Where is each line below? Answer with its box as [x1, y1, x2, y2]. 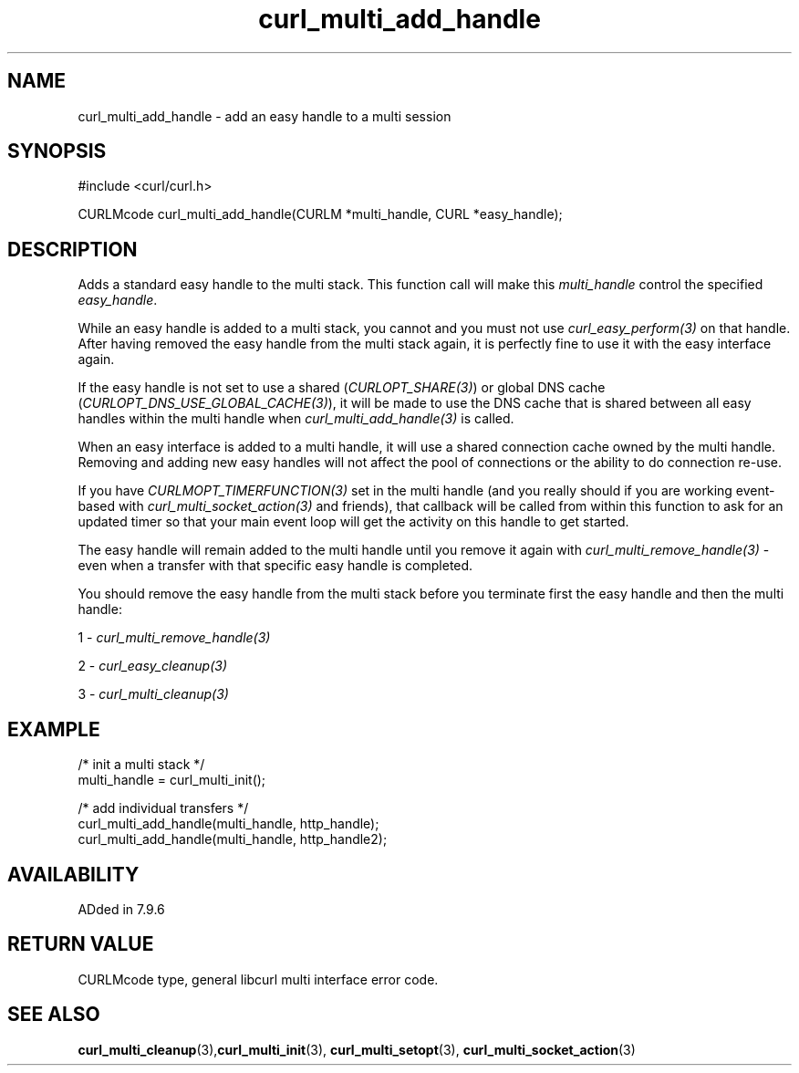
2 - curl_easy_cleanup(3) [78, 658, 228, 674]
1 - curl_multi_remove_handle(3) [78, 630, 271, 646]
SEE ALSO [7, 1003, 100, 1026]
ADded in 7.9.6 [78, 901, 165, 917]
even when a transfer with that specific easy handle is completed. [78, 557, 473, 574]
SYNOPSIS [7, 140, 107, 163]
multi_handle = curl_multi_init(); [78, 772, 266, 788]
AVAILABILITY [7, 862, 140, 886]
